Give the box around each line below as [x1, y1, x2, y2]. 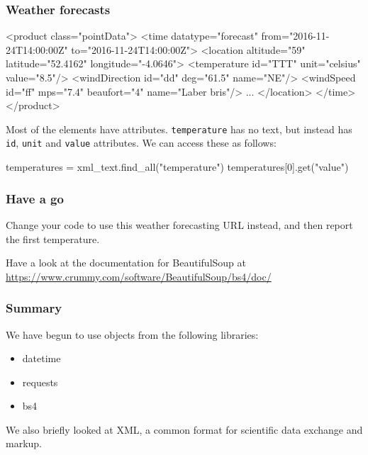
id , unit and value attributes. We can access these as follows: [6, 135, 277, 150]
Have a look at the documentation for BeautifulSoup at [6, 255, 246, 270]
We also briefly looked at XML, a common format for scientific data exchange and [6, 422, 363, 437]
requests [22, 374, 58, 389]
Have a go [6, 189, 64, 207]
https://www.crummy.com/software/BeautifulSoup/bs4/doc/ [6, 269, 272, 283]
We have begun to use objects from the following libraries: [6, 327, 259, 342]
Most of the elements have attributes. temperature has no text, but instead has [6, 121, 352, 136]
